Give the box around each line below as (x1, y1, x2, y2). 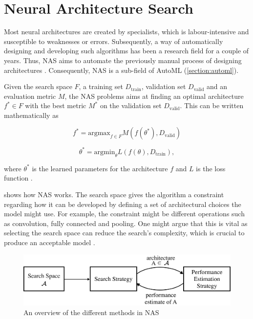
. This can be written (180, 100, 244, 111)
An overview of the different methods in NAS (23, 307, 159, 317)
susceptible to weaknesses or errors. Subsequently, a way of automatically (4, 36, 223, 46)
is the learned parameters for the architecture (32, 163, 168, 173)
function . (4, 173, 33, 183)
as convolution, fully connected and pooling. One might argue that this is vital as (4, 218, 248, 228)
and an (207, 81, 228, 91)
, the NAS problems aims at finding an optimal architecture (64, 91, 244, 101)
